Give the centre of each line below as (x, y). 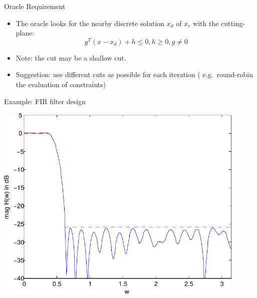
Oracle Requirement (35, 6)
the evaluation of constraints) (61, 84)
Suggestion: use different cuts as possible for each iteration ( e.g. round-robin (134, 74)
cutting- (233, 23)
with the (206, 23)
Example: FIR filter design (45, 101)
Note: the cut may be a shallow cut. (71, 57)
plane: (25, 33)
